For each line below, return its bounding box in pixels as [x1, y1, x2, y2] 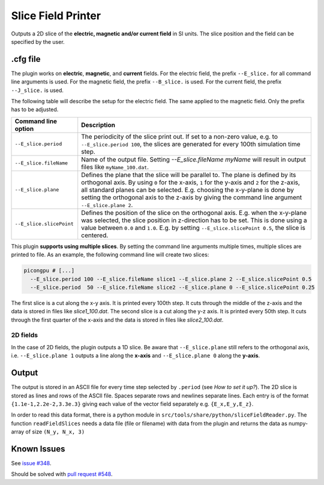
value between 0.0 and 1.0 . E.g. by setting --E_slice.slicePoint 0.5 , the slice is [81, 223, 305, 232]
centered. [81, 231, 109, 239]
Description [81, 121, 115, 129]
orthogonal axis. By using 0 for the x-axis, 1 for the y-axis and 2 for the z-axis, [81, 178, 300, 186]
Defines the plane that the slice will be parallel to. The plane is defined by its [81, 170, 296, 179]
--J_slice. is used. [11, 86, 64, 94]
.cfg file [11, 54, 41, 64]
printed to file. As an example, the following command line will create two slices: [11, 251, 209, 258]
